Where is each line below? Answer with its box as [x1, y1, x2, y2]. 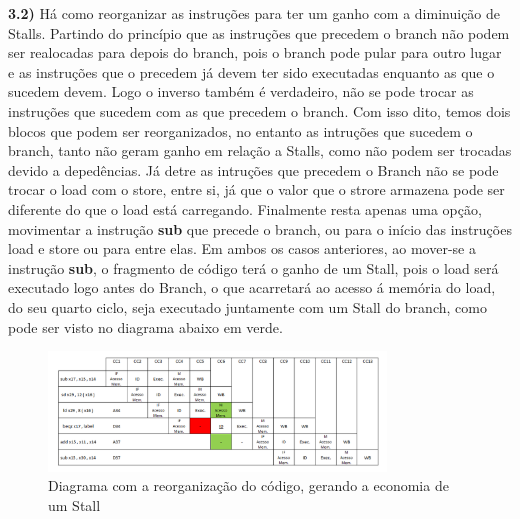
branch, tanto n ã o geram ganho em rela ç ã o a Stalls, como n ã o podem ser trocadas [8, 140, 512, 161]
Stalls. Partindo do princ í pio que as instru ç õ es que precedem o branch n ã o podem [8, 22, 510, 43]
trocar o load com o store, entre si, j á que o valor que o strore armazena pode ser [8, 179, 505, 200]
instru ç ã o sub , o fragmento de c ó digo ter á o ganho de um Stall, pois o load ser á [8, 257, 499, 278]
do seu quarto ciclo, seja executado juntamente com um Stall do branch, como [8, 296, 487, 317]
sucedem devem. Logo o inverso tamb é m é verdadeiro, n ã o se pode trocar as [8, 81, 474, 102]
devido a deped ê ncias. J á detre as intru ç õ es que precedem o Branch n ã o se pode [8, 159, 499, 180]
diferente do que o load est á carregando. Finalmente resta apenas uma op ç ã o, [8, 198, 482, 219]
